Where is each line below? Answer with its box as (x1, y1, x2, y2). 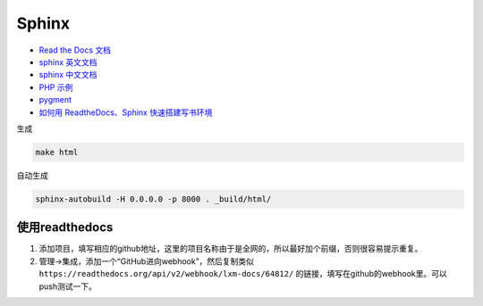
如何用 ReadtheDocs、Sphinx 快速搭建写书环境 (38, 107, 213, 118)
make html (35, 147, 79, 157)
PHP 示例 (38, 81, 73, 93)
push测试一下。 (38, 281, 97, 292)
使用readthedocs (16, 219, 114, 236)
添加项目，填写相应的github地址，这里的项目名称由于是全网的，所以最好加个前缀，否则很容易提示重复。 (38, 244, 423, 254)
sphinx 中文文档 (38, 70, 97, 80)
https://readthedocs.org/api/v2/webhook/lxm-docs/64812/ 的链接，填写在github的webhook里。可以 (38, 269, 447, 279)
